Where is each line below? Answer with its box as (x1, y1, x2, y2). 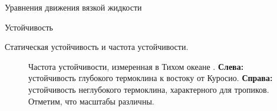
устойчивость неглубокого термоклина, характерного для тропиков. (28, 83, 269, 95)
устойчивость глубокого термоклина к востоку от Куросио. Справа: (28, 72, 273, 84)
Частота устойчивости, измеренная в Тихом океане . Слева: (28, 60, 244, 72)
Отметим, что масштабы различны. (28, 95, 154, 107)
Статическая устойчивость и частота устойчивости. (5, 41, 189, 53)
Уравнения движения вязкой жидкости (5, 1, 142, 13)
